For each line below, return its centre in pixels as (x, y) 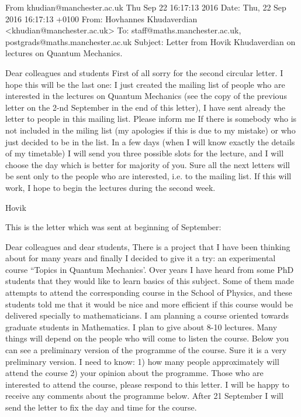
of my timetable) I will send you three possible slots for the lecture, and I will (145, 153)
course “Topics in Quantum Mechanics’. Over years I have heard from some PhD (150, 269)
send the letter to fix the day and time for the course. (101, 407)
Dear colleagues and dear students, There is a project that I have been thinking (148, 246)
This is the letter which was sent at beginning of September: (113, 227)
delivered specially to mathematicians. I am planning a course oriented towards (147, 315)
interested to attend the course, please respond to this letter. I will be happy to (147, 384)
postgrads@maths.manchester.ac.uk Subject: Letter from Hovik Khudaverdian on (150, 41)
